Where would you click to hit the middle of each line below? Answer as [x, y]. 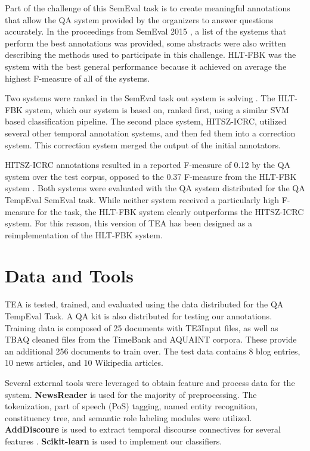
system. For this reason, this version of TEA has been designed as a [128, 223]
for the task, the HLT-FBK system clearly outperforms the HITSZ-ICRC [170, 211]
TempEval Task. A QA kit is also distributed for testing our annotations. [139, 316]
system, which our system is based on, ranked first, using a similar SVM [157, 109]
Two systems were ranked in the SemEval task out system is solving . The [140, 98]
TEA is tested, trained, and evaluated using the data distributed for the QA [144, 304]
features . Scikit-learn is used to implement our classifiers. [114, 441]
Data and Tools [69, 276]
